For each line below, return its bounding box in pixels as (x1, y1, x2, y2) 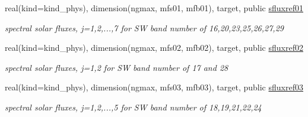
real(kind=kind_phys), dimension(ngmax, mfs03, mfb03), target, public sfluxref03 (5, 81, 303, 93)
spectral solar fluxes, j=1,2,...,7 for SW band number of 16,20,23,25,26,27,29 (5, 21, 284, 34)
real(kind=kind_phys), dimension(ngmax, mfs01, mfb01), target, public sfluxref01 (5, 2, 303, 14)
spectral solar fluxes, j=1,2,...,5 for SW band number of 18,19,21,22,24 (5, 100, 262, 113)
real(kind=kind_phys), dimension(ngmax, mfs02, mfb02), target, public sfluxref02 (5, 41, 303, 54)
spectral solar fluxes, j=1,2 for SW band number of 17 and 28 (5, 61, 228, 73)
